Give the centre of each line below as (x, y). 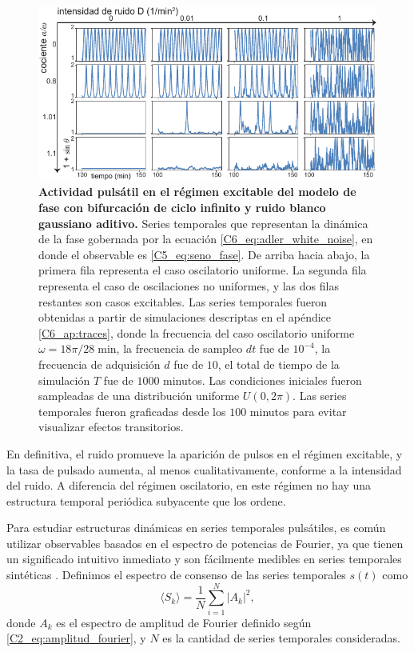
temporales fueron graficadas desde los (132, 411)
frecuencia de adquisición (100, 364)
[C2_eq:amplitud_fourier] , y (76, 638)
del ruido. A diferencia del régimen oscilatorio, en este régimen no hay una (189, 485)
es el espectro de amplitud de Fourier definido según (184, 622)
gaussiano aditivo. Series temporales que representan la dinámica (203, 223)
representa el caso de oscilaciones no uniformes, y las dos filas (189, 285)
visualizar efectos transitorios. (111, 427)
